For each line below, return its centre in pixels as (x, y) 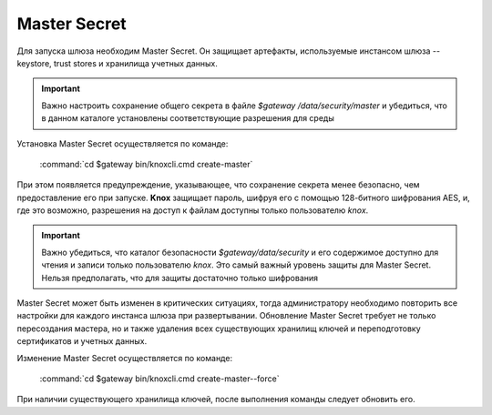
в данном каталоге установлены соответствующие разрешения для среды (188, 118)
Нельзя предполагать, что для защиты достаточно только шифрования (180, 278)
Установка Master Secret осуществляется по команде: (123, 143)
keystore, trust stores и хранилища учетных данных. (117, 63)
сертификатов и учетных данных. (82, 341)
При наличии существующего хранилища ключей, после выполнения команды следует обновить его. (216, 400)
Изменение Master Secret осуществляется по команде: (124, 358)
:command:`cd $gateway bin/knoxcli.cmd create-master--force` (159, 379)
